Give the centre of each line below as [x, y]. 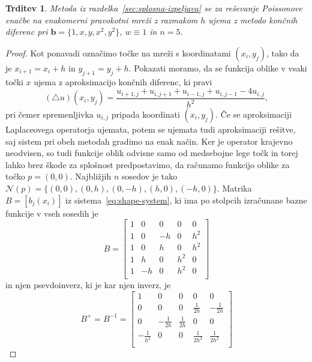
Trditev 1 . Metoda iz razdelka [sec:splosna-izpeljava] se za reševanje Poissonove [154, 8]
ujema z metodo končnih [253, 20]
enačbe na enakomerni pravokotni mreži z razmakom [102, 20]
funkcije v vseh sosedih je [52, 213]
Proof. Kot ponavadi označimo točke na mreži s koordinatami [118, 53]
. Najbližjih [91, 176]
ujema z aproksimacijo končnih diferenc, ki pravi [123, 81]
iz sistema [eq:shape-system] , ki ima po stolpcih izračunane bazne [186, 200]
